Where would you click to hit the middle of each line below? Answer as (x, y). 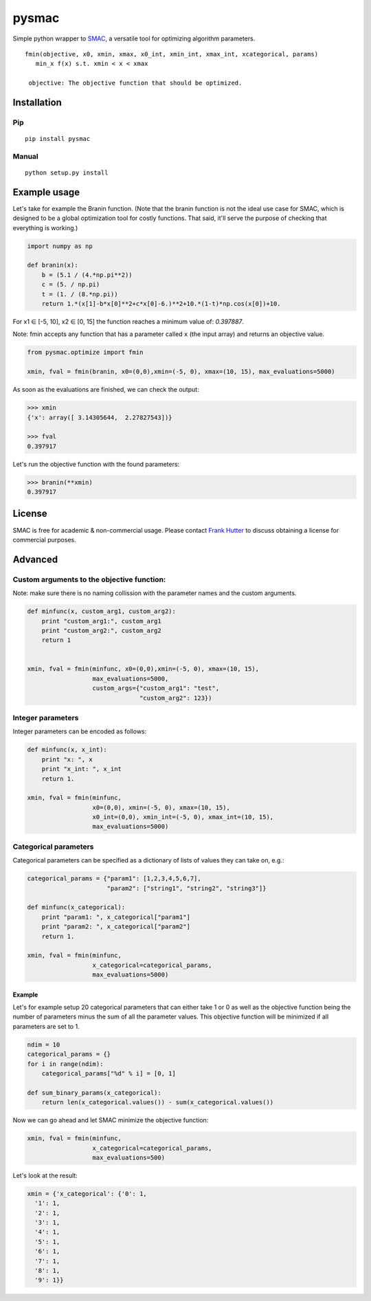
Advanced (35, 559)
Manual (26, 156)
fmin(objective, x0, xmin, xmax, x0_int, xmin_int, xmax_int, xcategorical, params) (172, 54)
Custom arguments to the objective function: (89, 579)
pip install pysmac (58, 139)
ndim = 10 (44, 1044)
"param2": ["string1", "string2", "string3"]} (187, 888)
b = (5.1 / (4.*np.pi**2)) (87, 275)
